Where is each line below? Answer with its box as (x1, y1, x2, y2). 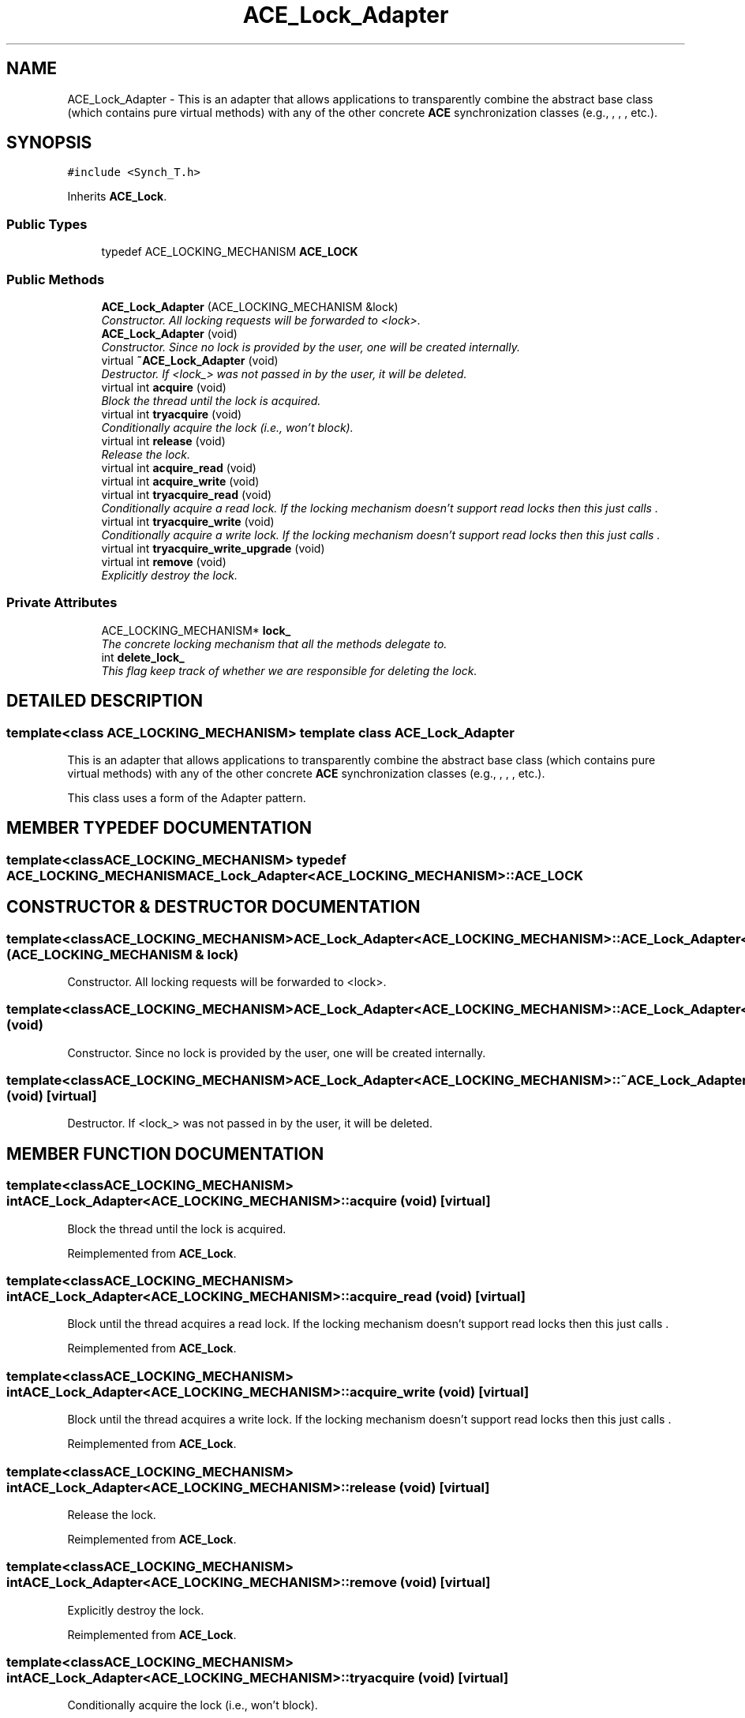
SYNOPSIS (6, 133, 92, 153)
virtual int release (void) (101, 433, 226, 448)
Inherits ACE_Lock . (67, 189, 167, 204)
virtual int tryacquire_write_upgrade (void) (101, 541, 325, 555)
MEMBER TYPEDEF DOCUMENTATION (6, 818, 313, 838)
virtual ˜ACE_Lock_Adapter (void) (101, 353, 279, 367)
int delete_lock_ (101, 650, 185, 664)
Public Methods (6, 271, 105, 287)
